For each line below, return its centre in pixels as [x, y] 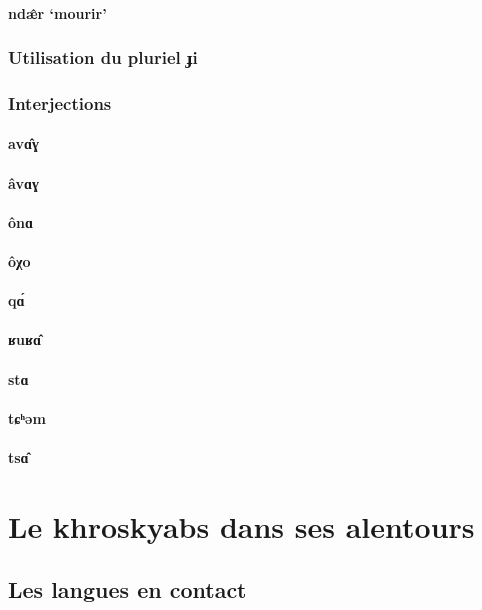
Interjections [60, 102]
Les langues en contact [127, 589]
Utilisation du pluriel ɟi [103, 57]
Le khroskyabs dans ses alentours [241, 525]
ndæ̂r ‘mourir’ [57, 12]
